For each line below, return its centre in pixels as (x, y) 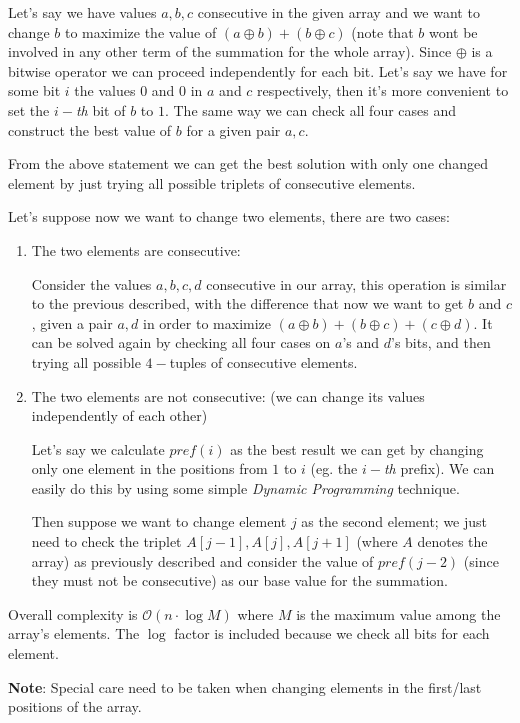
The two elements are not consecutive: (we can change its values (228, 395)
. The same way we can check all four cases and (310, 109)
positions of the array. (75, 706)
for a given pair (233, 129)
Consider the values (91, 283)
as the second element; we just (394, 521)
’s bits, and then (440, 342)
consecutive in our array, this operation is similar (356, 283)
